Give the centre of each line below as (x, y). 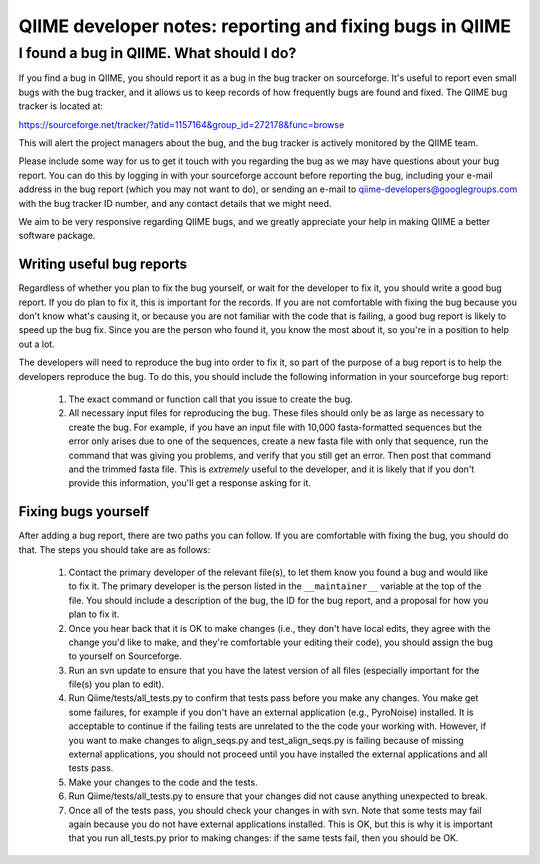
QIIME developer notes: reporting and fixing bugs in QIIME (265, 26)
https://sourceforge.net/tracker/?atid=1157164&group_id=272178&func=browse (181, 124)
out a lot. (36, 344)
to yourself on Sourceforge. (125, 656)
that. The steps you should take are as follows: (114, 549)
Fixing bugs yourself (84, 511)
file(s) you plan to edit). (116, 684)
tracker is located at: (61, 106)
